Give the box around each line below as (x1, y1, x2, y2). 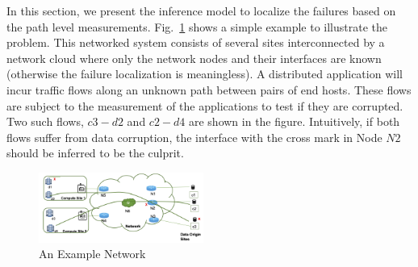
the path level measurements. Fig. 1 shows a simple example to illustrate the (6, 18, 388, 35)
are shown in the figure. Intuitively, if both (188, 113, 400, 130)
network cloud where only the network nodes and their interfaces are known (6, 49, 382, 66)
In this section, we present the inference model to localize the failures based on (6, 2, 396, 19)
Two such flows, (6, 113, 84, 130)
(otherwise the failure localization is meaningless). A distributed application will (6, 65, 403, 82)
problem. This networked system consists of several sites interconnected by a (6, 34, 385, 51)
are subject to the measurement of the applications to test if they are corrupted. (6, 97, 403, 114)
